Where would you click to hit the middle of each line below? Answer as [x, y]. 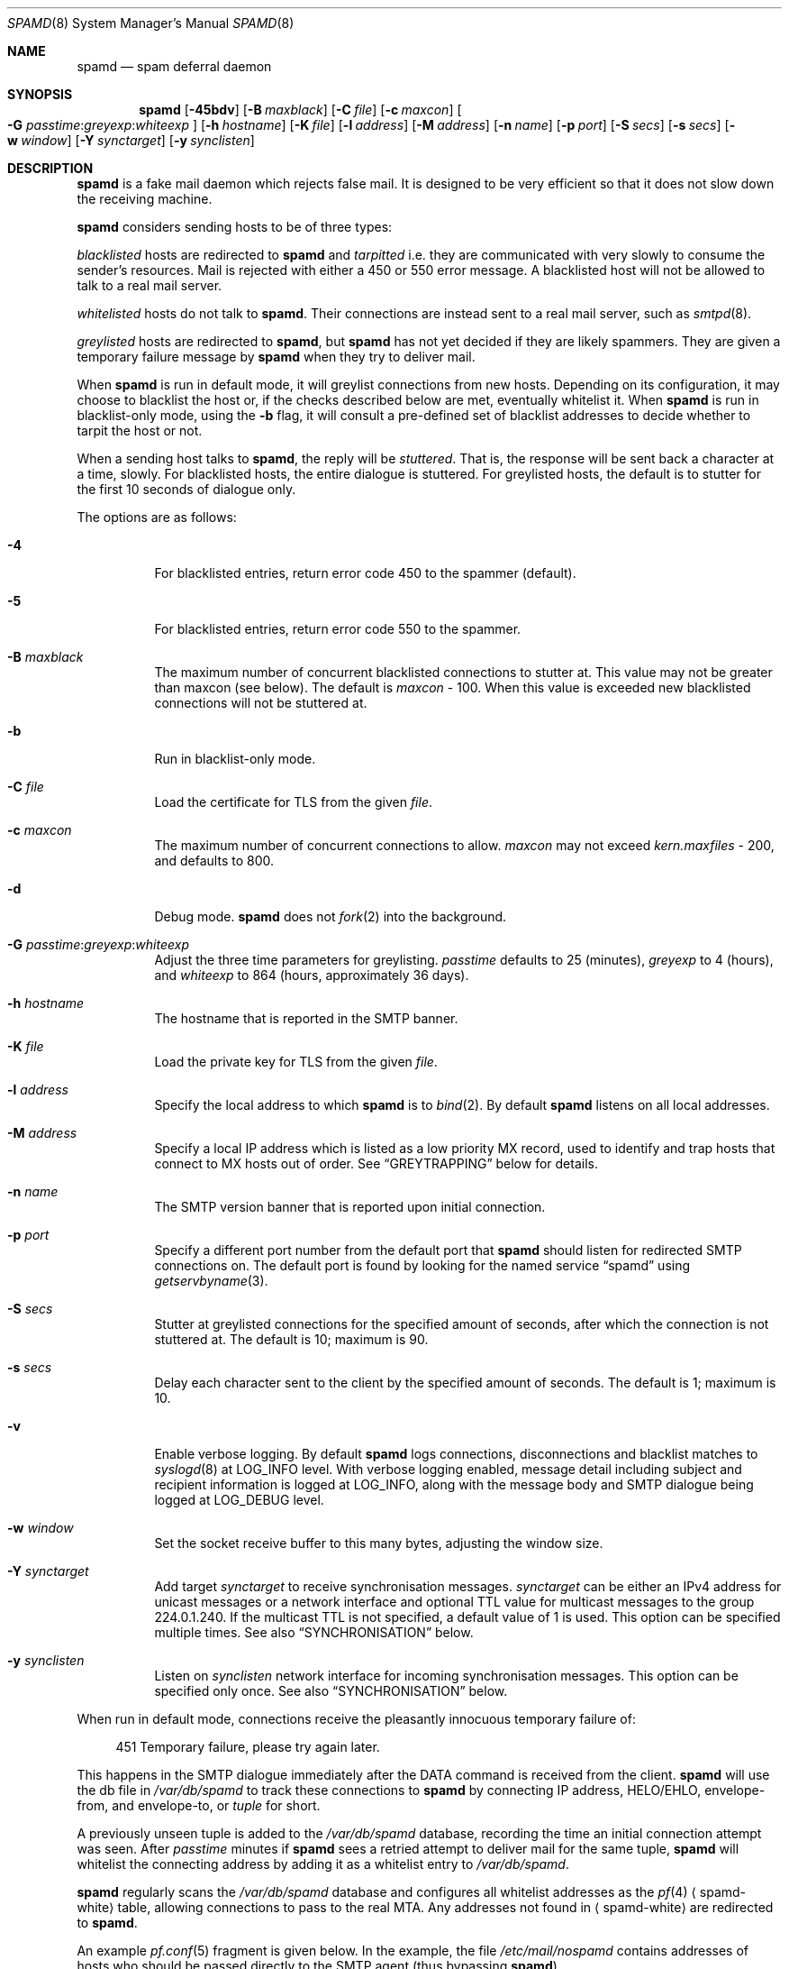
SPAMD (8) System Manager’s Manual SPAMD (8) [151, 23]
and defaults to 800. [214, 861]
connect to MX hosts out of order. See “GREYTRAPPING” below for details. [376, 1163]
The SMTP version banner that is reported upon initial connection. [350, 1207]
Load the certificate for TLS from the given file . [293, 802]
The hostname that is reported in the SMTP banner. [306, 1018]
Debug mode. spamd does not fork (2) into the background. [331, 916]
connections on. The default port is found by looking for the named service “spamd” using [422, 1265]
